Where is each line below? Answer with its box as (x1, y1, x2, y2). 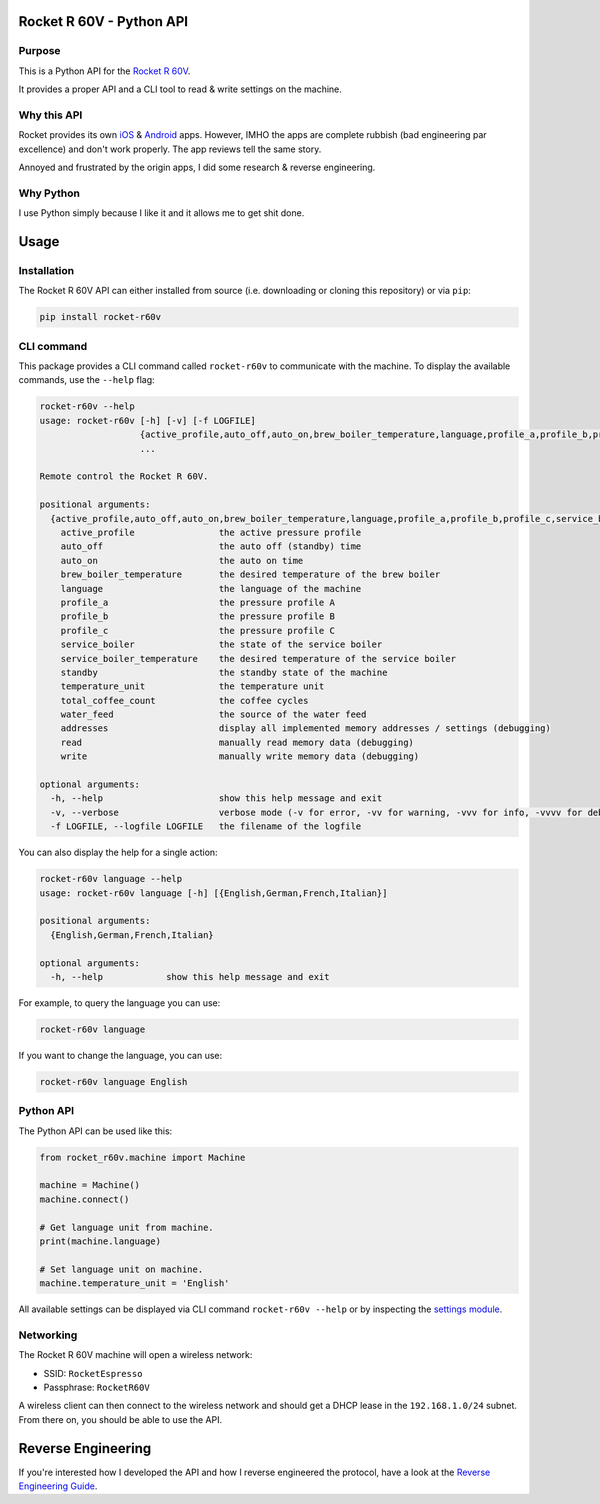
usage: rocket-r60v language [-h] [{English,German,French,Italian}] (39, 887, 388, 899)
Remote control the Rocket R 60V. (39, 471, 209, 482)
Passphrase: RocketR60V (43, 1381, 150, 1393)
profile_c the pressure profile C (60, 625, 335, 636)
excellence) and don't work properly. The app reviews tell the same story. (18, 143, 322, 155)
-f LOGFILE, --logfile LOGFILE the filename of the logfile (50, 821, 362, 832)
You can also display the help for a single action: (18, 846, 219, 859)
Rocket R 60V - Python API (18, 13, 189, 30)
